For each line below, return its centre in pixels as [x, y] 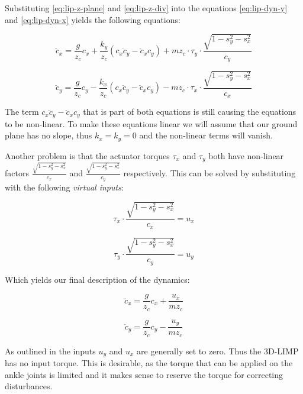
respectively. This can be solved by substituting [209, 172]
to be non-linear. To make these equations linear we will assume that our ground [151, 123]
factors [17, 172]
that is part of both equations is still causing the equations [190, 112]
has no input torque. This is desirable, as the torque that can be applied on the [149, 363]
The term [22, 112]
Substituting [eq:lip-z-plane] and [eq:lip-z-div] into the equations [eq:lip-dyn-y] [146, 8]
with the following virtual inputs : [64, 187]
